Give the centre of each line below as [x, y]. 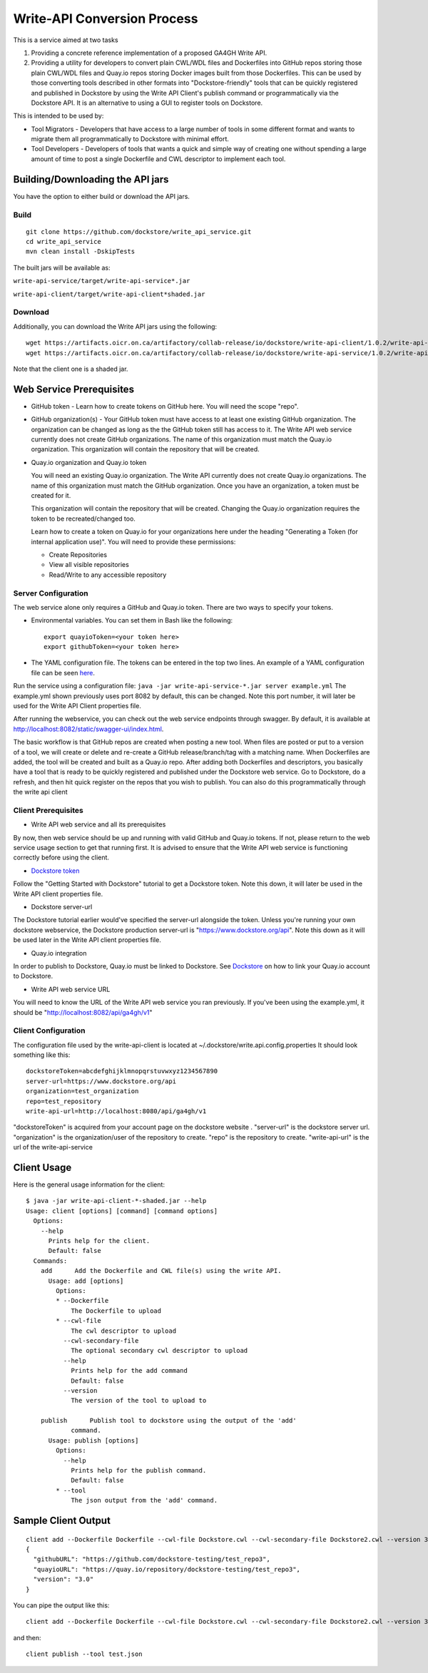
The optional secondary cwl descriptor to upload [159, 1351]
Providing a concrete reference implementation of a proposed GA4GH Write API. [149, 53]
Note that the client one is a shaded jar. [71, 369]
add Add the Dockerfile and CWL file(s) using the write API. [161, 1271]
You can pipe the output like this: [61, 1605]
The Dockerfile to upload [116, 1311]
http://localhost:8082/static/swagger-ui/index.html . [88, 729]
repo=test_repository [63, 1101]
